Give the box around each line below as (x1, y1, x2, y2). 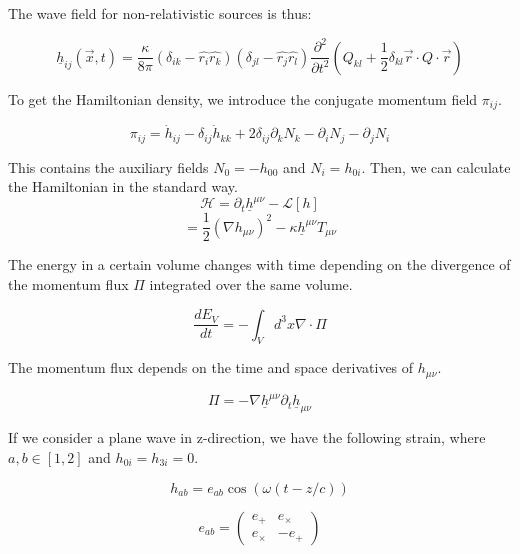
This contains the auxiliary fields (8, 156, 209, 177)
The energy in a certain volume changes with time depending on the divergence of (8, 254, 511, 275)
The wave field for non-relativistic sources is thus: (8, 3, 312, 23)
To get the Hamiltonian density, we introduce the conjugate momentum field (8, 88, 478, 109)
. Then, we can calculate (361, 156, 511, 177)
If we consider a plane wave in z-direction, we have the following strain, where (8, 427, 486, 448)
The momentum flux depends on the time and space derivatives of (8, 357, 414, 378)
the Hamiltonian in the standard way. (8, 176, 238, 197)
